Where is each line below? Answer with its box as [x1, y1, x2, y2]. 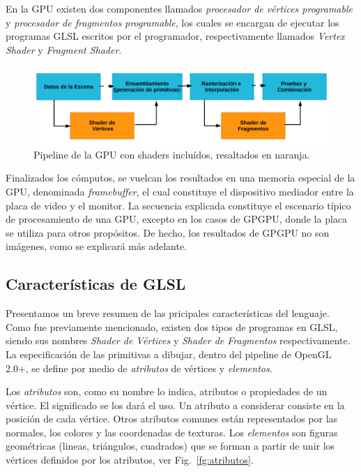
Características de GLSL [6, 273, 186, 295]
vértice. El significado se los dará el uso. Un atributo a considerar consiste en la [6, 397, 345, 412]
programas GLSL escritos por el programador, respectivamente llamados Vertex [6, 29, 345, 43]
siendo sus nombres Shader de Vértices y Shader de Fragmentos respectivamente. [6, 333, 351, 348]
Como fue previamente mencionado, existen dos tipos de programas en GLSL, [6, 319, 338, 334]
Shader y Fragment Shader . [6, 42, 122, 57]
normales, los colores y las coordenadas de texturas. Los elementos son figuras [6, 425, 338, 439]
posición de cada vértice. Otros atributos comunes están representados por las [6, 411, 338, 426]
